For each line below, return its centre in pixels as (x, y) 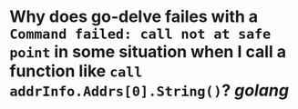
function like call (76, 71)
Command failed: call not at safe (140, 34)
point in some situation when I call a (148, 52)
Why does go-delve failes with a (134, 17)
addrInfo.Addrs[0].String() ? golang (149, 90)
